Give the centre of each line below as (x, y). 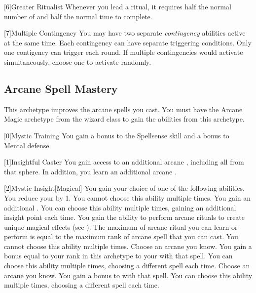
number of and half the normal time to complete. (78, 16)
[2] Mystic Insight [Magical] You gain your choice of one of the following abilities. (124, 188)
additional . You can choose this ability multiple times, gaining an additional (120, 207)
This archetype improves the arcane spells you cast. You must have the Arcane (123, 109)
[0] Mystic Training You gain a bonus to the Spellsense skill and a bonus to (117, 135)
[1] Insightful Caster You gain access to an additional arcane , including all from (124, 162)
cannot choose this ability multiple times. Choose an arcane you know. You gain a (128, 246)
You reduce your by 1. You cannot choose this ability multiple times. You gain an (128, 197)
